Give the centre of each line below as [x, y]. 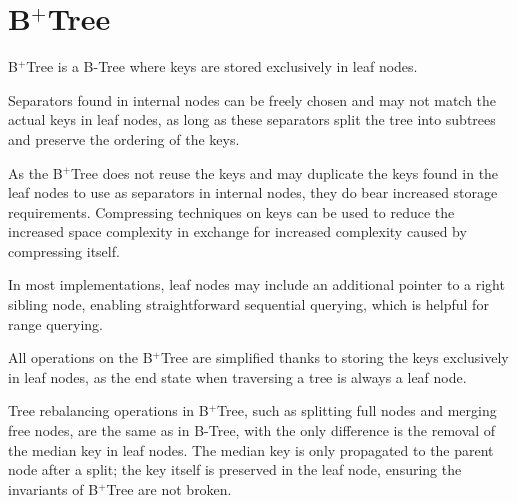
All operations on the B [80, 357]
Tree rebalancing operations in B [108, 410]
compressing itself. [64, 250]
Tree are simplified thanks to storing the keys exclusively [335, 357]
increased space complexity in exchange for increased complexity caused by [237, 231]
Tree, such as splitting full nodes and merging [357, 410]
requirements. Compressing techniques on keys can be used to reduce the [231, 211]
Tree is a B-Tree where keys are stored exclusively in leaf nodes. [222, 66]
